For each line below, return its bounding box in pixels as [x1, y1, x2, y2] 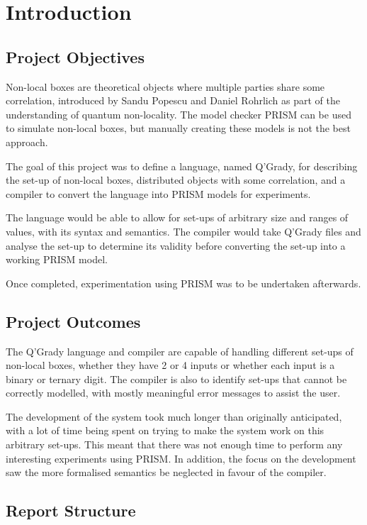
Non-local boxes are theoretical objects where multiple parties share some [6, 79, 325, 94]
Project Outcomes [6, 310, 141, 332]
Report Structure [6, 499, 136, 521]
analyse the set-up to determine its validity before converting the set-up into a [6, 238, 346, 253]
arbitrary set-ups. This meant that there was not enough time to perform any [6, 437, 343, 452]
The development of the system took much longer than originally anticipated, [6, 409, 342, 424]
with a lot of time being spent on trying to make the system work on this [6, 423, 324, 438]
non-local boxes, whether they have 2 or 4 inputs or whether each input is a [6, 358, 335, 372]
